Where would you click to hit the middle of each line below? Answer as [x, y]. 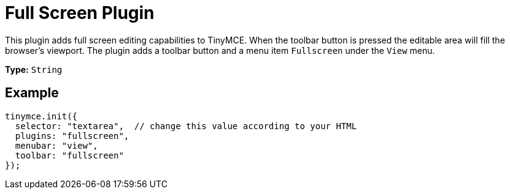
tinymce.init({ [41, 116]
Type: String [34, 69]
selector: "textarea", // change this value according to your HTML [186, 126]
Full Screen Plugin [80, 13]
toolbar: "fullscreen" [69, 155]
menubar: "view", [56, 145]
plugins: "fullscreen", [72, 136]
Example [32, 93]
